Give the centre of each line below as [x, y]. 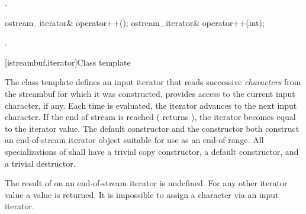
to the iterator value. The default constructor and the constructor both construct [152, 128]
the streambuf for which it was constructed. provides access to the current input [150, 93]
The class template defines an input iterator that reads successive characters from [153, 82]
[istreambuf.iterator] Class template [68, 62]
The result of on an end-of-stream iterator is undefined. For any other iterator [146, 183]
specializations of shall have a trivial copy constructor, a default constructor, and [152, 151]
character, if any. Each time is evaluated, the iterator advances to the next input [151, 105]
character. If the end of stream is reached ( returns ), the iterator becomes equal [150, 117]
